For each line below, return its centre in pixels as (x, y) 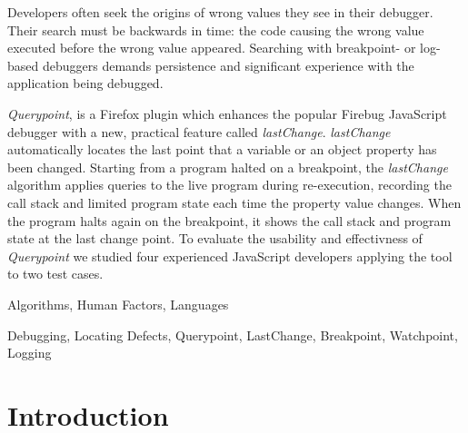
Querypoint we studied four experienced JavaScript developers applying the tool (230, 256)
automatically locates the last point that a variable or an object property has (222, 149)
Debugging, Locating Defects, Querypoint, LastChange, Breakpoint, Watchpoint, (233, 335)
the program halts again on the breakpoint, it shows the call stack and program (229, 220)
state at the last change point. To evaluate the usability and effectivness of (215, 238)
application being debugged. (85, 83)
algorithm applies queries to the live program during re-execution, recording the (229, 185)
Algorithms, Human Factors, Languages (118, 304)
